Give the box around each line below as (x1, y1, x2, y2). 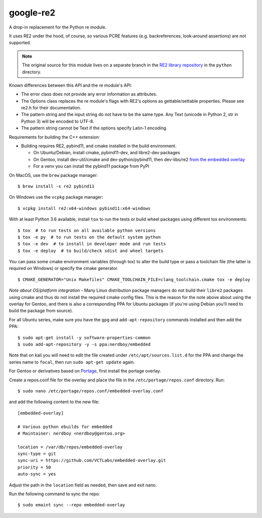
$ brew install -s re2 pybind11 (17, 183, 95, 189)
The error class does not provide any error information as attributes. (21, 91, 157, 97)
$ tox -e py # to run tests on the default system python (17, 234, 161, 240)
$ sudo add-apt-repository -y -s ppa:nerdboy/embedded (17, 342, 151, 347)
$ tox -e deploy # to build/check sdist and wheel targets (17, 248, 164, 253)
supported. (9, 40, 31, 46)
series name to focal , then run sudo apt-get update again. (9, 359, 135, 365)
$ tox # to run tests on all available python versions (17, 228, 156, 233)
